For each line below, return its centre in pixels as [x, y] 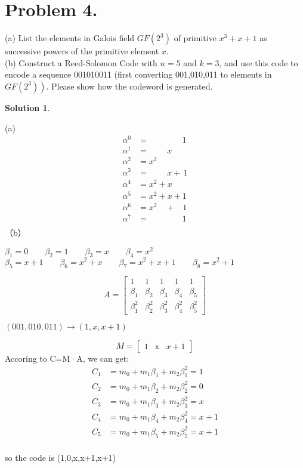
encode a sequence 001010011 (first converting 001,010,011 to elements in [138, 74]
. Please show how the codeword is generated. [129, 86]
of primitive [195, 38]
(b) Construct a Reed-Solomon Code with [81, 62]
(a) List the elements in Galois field [70, 38]
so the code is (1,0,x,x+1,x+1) [61, 457]
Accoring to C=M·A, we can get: [67, 358]
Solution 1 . [27, 107]
